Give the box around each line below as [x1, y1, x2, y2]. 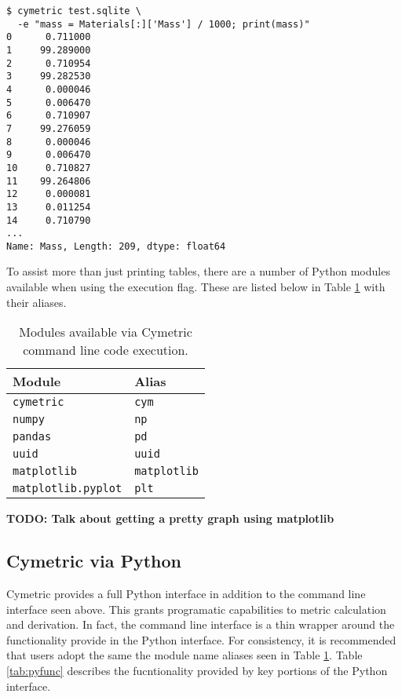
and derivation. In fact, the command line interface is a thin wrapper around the [6, 616, 395, 633]
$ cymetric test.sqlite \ [6, 5, 141, 16]
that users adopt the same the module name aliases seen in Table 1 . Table [6, 647, 363, 663]
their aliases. [6, 294, 67, 310]
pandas [13, 430, 52, 443]
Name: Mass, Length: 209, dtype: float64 [6, 240, 226, 252]
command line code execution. [23, 341, 188, 359]
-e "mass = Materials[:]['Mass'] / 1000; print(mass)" [17, 18, 310, 30]
